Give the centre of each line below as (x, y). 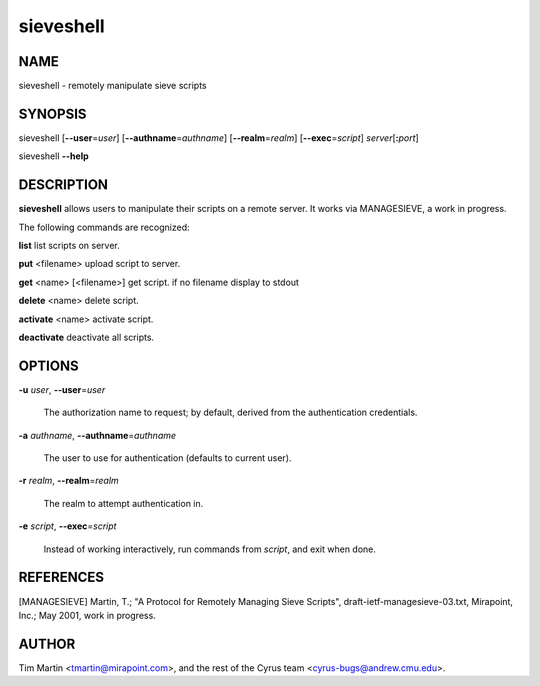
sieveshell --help (53, 156)
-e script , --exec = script (67, 526)
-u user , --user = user (62, 389)
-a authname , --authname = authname (97, 435)
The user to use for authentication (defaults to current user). (167, 458)
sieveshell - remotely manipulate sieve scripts (112, 86)
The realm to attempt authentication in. (123, 503)
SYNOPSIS (52, 113)
